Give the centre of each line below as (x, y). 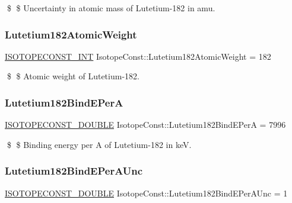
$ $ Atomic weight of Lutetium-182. (73, 76)
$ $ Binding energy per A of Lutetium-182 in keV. (99, 144)
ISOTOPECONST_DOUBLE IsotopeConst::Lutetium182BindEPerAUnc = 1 (146, 193)
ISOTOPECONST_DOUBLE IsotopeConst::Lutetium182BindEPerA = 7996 (145, 125)
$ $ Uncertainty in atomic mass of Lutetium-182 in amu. (111, 8)
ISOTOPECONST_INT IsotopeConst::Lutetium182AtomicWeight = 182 (138, 56)
